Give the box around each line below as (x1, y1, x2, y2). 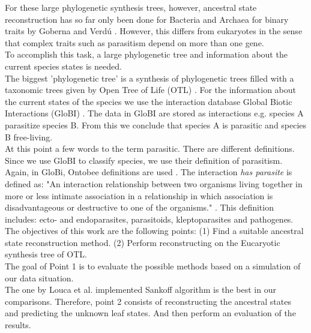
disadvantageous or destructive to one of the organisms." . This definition (5, 201, 274, 214)
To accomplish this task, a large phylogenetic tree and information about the (5, 48, 288, 61)
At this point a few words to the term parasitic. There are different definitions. (5, 142, 295, 155)
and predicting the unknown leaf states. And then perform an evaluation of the (5, 307, 296, 319)
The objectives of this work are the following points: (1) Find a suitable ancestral (5, 224, 304, 237)
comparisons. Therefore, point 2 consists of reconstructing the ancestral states (5, 295, 291, 307)
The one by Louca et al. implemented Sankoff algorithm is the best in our (5, 283, 276, 296)
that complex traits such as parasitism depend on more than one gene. (5, 36, 264, 49)
